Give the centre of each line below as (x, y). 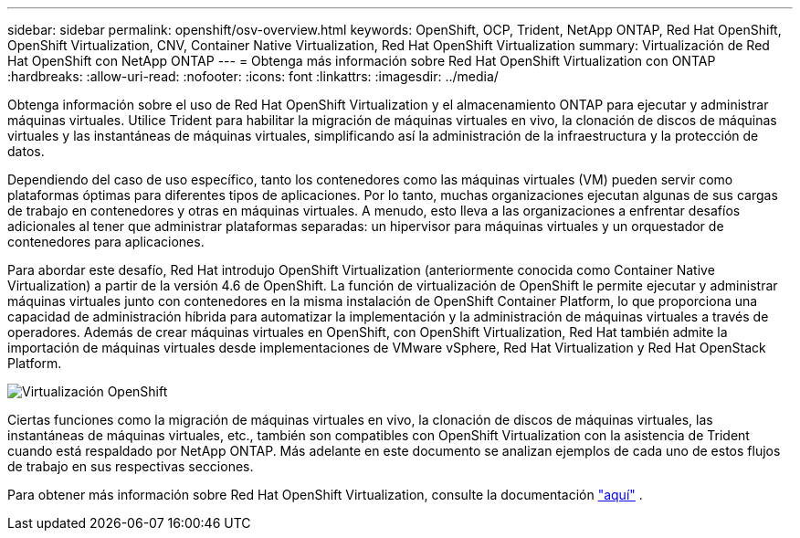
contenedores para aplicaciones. (106, 242)
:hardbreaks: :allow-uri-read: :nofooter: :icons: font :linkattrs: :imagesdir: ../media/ (253, 76)
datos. (26, 151)
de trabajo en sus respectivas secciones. (131, 466)
